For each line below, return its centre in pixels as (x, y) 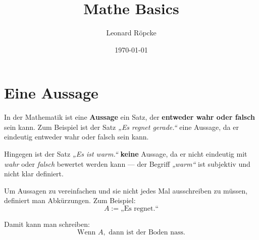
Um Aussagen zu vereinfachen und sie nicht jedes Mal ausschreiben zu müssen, (126, 190)
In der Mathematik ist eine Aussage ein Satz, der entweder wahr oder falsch (129, 117)
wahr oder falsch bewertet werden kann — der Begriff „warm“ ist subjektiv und (127, 163)
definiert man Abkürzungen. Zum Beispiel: (70, 200)
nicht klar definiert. (34, 174)
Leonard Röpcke (131, 33)
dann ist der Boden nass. (147, 232)
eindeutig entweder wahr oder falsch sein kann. (76, 137)
